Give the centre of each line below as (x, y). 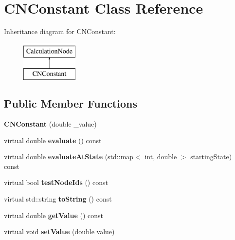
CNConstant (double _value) (50, 124)
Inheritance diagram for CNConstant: (60, 31)
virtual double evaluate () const (53, 140)
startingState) (211, 157)
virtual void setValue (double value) (59, 231)
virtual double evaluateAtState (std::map (69, 157)
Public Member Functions (71, 103)
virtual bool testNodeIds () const (56, 182)
